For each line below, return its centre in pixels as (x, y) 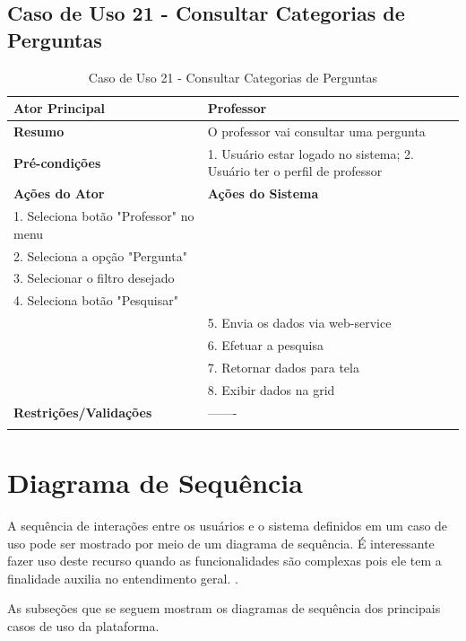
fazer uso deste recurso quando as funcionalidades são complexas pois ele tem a (224, 561)
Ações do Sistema (263, 193)
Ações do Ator (59, 193)
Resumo (39, 132)
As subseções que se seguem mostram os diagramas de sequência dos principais (224, 608)
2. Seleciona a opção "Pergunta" (100, 255)
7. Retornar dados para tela (283, 367)
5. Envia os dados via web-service (299, 323)
